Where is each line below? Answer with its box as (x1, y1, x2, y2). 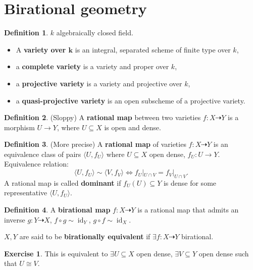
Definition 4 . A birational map (4, 204, 111, 215)
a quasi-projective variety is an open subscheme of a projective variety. (16, 95, 245, 105)
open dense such (198, 248, 249, 258)
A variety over (16, 44, 66, 55)
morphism (4, 122, 35, 132)
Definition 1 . (4, 27, 48, 38)
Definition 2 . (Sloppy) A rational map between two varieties (4, 112, 201, 123)
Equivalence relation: (4, 158, 69, 169)
